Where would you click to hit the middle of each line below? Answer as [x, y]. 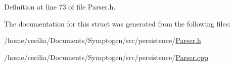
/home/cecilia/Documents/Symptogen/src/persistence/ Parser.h [103, 40]
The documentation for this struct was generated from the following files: [118, 23]
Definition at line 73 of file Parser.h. [60, 6]
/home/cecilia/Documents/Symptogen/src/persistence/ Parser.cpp [106, 57]
